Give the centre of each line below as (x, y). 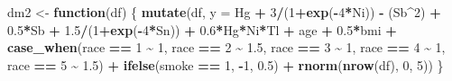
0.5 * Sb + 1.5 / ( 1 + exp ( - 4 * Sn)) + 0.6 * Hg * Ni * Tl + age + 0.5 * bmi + (202, 29)
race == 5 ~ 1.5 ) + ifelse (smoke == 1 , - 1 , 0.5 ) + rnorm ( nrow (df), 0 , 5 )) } (226, 64)
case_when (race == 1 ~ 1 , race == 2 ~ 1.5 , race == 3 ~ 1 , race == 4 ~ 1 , (226, 47)
